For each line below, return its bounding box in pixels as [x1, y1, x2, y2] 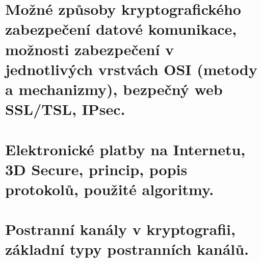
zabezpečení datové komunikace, [5, 18, 237, 39]
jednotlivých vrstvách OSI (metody [5, 58, 257, 79]
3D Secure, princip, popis [5, 158, 188, 179]
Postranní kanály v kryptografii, [5, 219, 236, 240]
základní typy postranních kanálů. [5, 239, 249, 259]
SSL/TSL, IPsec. [5, 99, 125, 120]
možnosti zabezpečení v [5, 38, 174, 59]
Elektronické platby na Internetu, [5, 138, 246, 159]
